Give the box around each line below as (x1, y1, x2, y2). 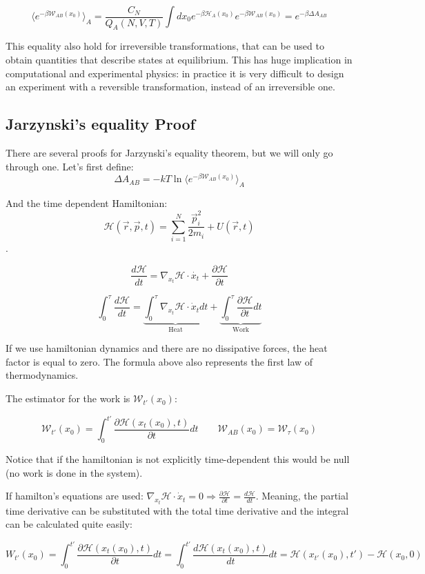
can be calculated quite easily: (6, 517, 133, 531)
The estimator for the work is (6, 391, 130, 406)
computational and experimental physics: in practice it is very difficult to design (6, 66, 344, 80)
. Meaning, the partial (255, 488, 348, 503)
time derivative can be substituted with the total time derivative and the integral (6, 503, 349, 517)
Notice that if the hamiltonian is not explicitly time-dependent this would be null (6, 451, 350, 466)
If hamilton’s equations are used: (6, 488, 144, 503)
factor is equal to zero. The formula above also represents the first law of (6, 354, 313, 368)
